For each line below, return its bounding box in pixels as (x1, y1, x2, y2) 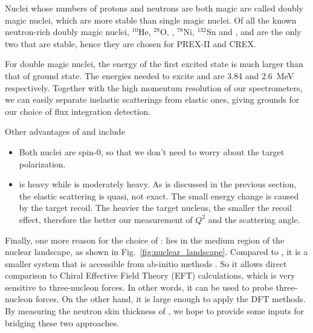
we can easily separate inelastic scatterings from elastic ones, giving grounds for (5, 93, 300, 106)
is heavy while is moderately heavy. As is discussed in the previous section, (19, 178, 297, 190)
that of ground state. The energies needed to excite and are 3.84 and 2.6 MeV (5, 69, 294, 82)
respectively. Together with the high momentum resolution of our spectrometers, (5, 81, 303, 94)
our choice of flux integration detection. (5, 105, 151, 117)
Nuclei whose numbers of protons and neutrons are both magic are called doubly (5, 2, 304, 14)
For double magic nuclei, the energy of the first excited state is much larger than (5, 57, 303, 70)
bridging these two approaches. (5, 316, 119, 329)
